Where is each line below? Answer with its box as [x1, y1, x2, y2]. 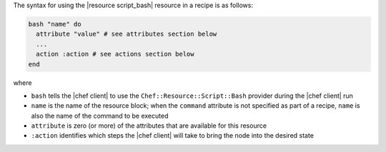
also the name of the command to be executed [31, 111, 169, 120]
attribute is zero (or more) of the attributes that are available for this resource [31, 121, 267, 130]
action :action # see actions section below [36, 50, 194, 59]
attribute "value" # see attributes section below [36, 30, 217, 39]
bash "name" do [28, 20, 81, 28]
